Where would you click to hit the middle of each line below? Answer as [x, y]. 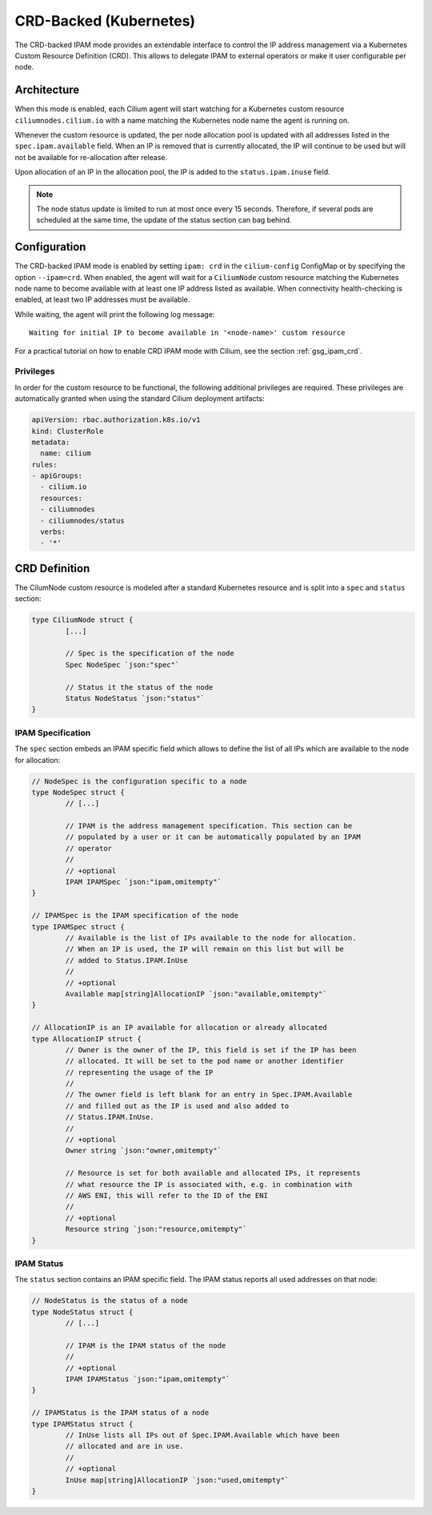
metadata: [51, 442]
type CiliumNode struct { [82, 620]
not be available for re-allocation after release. [91, 157]
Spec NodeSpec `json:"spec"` [122, 665]
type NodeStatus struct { [82, 1312]
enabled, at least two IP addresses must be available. [102, 299]
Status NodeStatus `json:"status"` [135, 699]
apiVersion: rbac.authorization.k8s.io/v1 [116, 420]
